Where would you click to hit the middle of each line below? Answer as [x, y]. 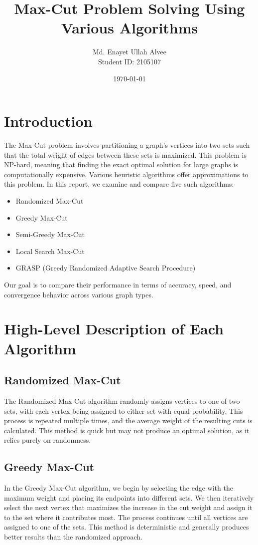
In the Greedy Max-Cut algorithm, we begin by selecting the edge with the [119, 488]
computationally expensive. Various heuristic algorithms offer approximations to [126, 174]
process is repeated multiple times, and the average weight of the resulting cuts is [128, 420]
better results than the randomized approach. [73, 537]
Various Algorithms [129, 28]
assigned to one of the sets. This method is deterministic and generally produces [127, 527]
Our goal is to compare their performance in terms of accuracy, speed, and [118, 284]
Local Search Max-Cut [50, 251]
